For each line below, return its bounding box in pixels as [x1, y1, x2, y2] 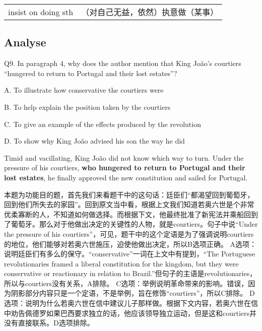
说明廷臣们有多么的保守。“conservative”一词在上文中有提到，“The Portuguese [4, 248, 255, 259]
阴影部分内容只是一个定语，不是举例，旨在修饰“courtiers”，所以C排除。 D [11, 288, 255, 298]
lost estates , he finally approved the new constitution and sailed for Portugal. [4, 172, 248, 182]
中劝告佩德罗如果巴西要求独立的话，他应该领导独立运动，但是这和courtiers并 [4, 307, 257, 318]
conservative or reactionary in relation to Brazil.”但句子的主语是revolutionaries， [4, 268, 257, 279]
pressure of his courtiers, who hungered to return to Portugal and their [4, 162, 245, 173]
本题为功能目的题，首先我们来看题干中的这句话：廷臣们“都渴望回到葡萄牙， [4, 189, 254, 200]
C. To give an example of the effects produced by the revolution [4, 118, 201, 129]
